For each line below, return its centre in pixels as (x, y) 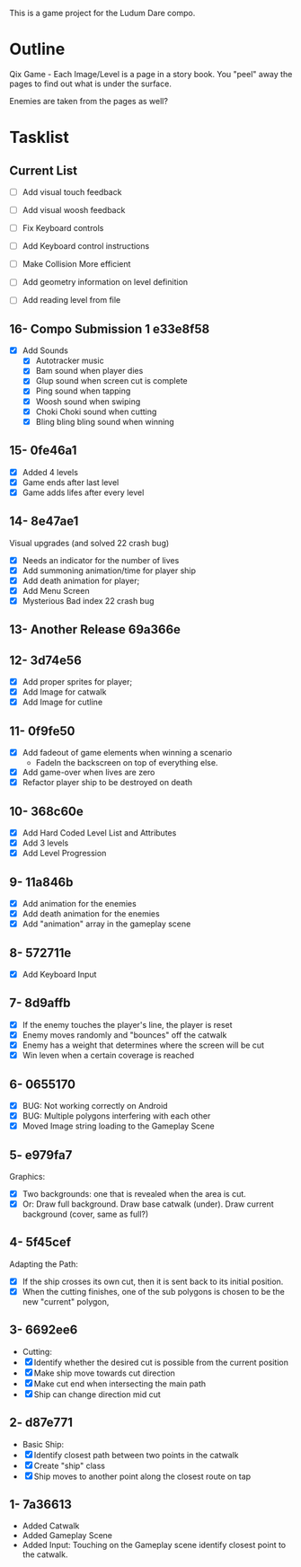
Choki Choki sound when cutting (96, 412)
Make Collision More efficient (76, 264)
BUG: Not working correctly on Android (95, 1105)
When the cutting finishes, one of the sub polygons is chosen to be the (153, 1291)
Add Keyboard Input (59, 975)
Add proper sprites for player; (77, 682)
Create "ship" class (70, 1465)
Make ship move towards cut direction (104, 1373)
